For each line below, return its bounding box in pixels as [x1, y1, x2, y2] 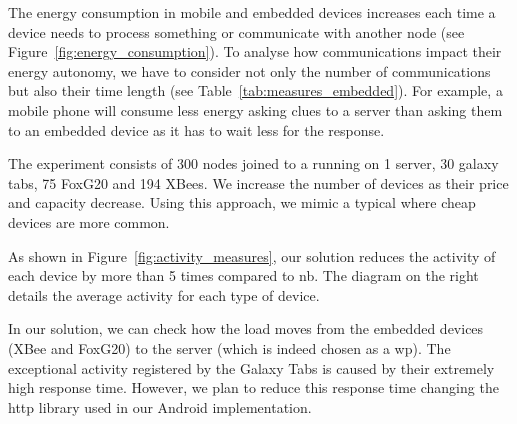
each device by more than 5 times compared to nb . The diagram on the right [8, 265, 479, 286]
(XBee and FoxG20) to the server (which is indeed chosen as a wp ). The [8, 337, 451, 358]
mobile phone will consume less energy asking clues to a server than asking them [8, 99, 503, 120]
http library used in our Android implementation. [8, 396, 312, 417]
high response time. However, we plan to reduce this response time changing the [8, 377, 499, 398]
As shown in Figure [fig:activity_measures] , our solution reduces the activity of [8, 245, 496, 266]
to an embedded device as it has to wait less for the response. [8, 119, 385, 140]
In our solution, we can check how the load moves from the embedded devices [8, 318, 484, 339]
